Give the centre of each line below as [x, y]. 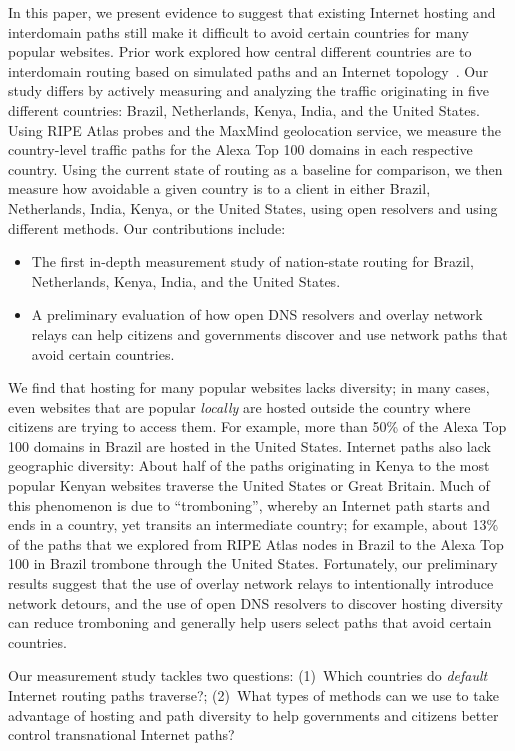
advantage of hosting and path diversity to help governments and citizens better [253, 714]
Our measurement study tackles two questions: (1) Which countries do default [248, 675]
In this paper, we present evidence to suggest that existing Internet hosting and [252, 12]
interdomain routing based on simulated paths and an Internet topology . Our [248, 70]
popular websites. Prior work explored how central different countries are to [240, 51]
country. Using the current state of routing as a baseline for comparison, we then [255, 168]
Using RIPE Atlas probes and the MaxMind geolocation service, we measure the [255, 129]
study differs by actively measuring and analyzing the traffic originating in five [249, 90]
